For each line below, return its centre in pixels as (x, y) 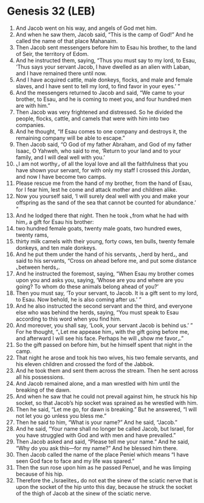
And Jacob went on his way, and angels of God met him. (86, 28)
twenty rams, (32, 235)
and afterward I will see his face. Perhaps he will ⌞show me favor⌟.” (100, 338)
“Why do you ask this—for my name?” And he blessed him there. (97, 448)
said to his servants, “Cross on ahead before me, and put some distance (106, 260)
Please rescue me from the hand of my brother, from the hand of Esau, (104, 183)
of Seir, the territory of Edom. (52, 54)
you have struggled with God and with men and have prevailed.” (96, 435)
